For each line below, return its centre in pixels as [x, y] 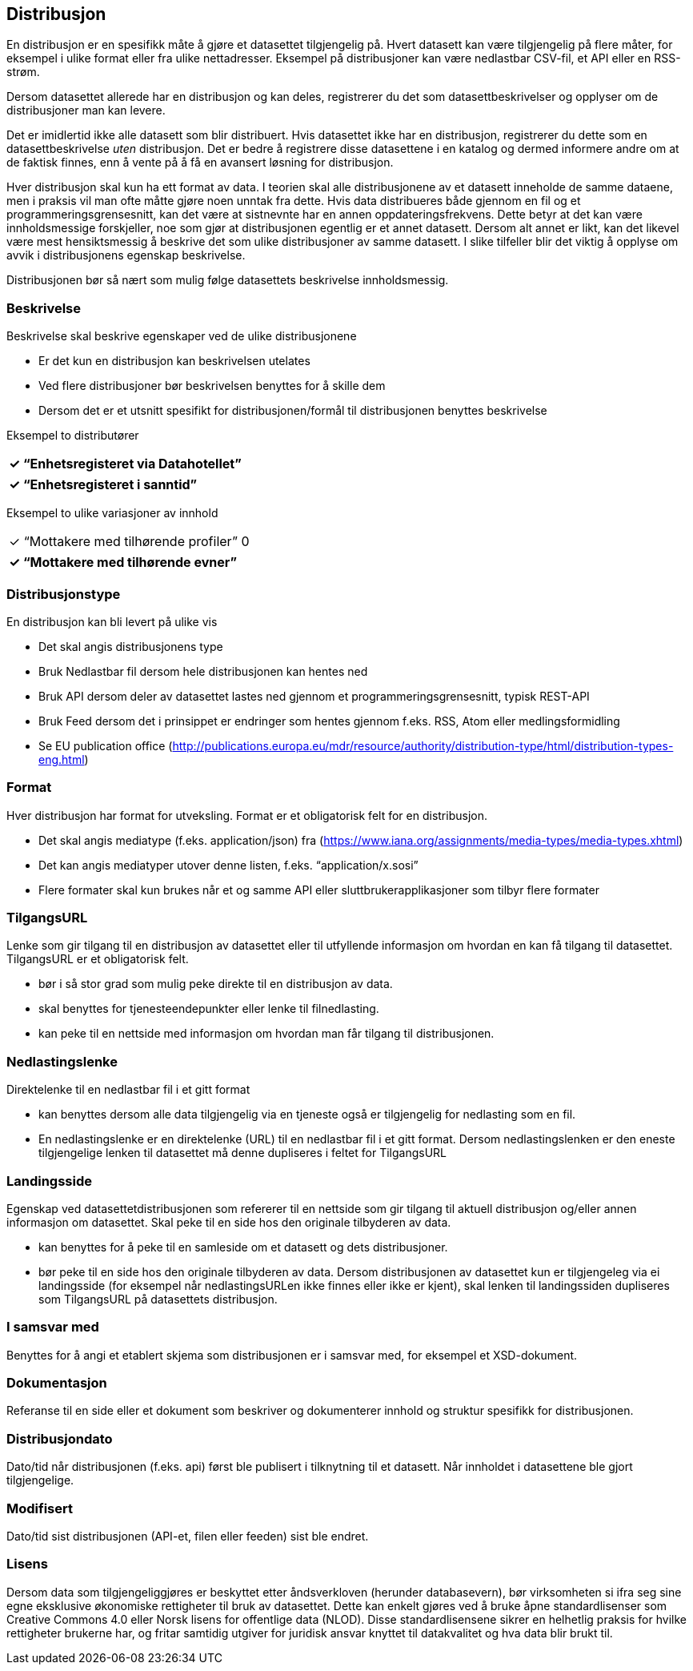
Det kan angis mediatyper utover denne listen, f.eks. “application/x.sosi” [228, 865]
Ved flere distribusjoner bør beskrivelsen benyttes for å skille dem [212, 386]
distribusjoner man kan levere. [86, 110]
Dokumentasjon [57, 1383]
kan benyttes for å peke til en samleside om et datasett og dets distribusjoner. [243, 1247]
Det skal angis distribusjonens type [131, 646]
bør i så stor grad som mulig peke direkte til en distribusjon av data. [216, 984]
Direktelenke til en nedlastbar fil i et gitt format [128, 1090]
